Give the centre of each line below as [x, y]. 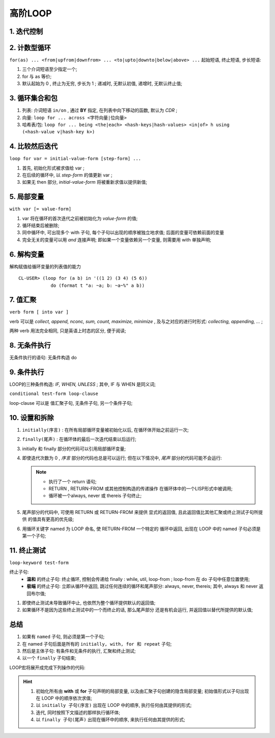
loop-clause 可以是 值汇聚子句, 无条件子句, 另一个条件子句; [71, 403]
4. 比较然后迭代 [34, 146]
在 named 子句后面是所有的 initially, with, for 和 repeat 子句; [97, 644]
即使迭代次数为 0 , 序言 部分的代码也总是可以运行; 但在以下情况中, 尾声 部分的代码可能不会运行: [122, 458]
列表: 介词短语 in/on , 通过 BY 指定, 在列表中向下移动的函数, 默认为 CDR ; [100, 110]
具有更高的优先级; [55, 519]
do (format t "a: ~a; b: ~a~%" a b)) [98, 285]
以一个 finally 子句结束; [49, 658]
